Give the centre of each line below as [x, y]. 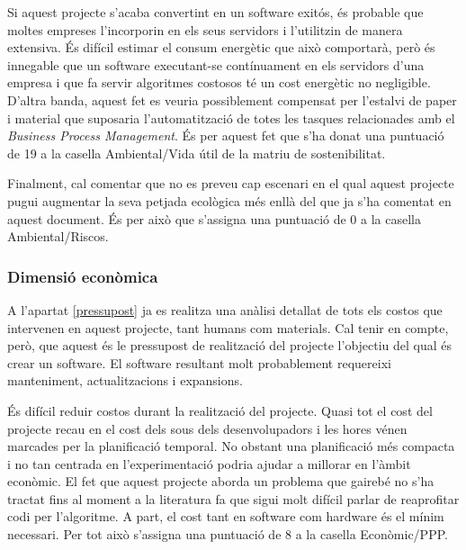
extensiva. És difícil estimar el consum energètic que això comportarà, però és [221, 47]
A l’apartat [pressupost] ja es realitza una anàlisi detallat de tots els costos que [225, 309]
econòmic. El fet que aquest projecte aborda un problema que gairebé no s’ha [221, 481]
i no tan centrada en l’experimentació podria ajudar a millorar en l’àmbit [209, 463]
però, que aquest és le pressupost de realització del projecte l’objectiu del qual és [230, 345]
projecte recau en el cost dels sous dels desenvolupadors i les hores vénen [207, 428]
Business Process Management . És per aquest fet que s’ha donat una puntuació [226, 135]
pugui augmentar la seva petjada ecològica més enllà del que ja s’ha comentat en [229, 200]
